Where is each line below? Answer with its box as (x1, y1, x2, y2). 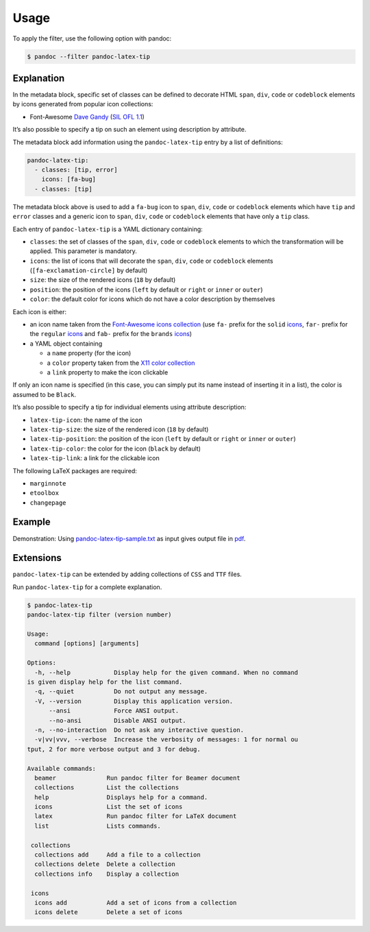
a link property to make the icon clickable (47, 368, 169, 377)
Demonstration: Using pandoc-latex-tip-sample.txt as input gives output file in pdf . (12, 534, 246, 542)
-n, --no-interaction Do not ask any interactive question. (34, 726, 245, 734)
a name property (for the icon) (47, 349, 132, 357)
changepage (29, 499, 66, 507)
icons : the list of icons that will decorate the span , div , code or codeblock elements (29, 256, 273, 265)
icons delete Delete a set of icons (34, 909, 183, 916)
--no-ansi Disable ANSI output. (49, 717, 186, 724)
